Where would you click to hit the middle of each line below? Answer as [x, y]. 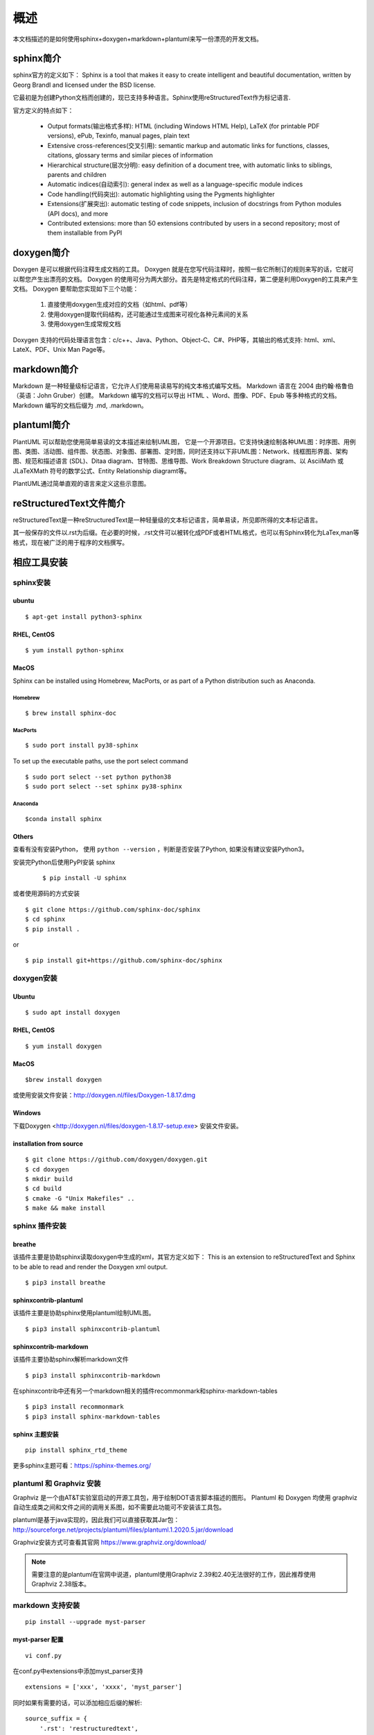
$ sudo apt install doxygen [73, 1013]
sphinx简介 [37, 59]
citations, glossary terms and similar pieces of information [130, 155]
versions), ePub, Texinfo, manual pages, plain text [118, 136]
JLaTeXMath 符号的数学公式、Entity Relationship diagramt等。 [101, 471]
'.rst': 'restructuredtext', [89, 1728]
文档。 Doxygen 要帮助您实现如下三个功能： [76, 289]
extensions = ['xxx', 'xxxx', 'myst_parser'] [104, 1687]
